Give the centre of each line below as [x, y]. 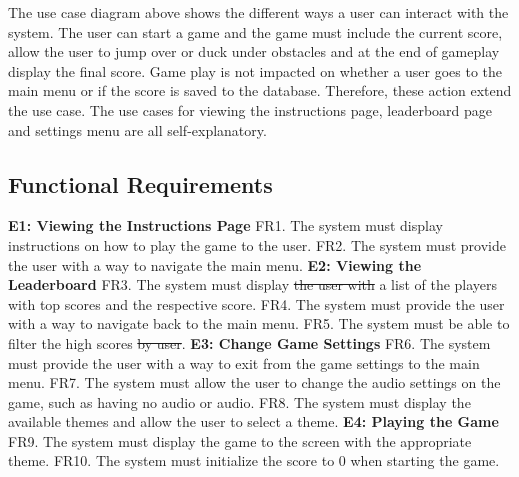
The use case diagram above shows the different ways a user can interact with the [258, 12]
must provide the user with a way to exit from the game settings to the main [244, 362]
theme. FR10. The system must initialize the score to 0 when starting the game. [254, 460]
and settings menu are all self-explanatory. [137, 129]
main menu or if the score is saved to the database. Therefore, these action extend [260, 90]
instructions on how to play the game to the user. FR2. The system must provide [257, 244]
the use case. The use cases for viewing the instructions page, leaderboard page [250, 109]
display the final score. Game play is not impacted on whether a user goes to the [255, 70]
